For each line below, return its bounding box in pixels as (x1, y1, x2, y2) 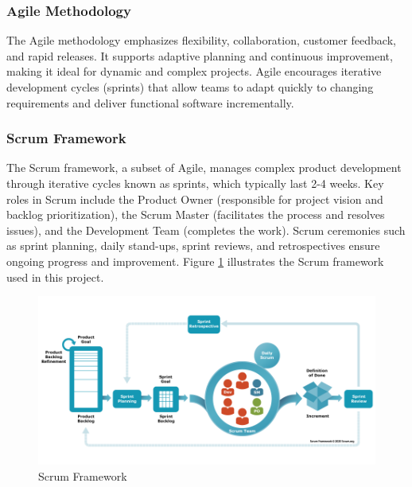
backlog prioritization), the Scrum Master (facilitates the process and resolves (6, 206, 385, 223)
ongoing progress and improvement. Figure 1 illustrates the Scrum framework (6, 252, 384, 269)
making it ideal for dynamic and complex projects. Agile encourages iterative (6, 63, 382, 80)
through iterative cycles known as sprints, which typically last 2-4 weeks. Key (6, 175, 384, 191)
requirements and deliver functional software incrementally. (6, 94, 294, 111)
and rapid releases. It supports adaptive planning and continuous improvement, (6, 47, 393, 64)
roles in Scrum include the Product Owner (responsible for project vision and (6, 190, 383, 207)
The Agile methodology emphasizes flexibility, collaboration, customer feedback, (6, 32, 396, 49)
